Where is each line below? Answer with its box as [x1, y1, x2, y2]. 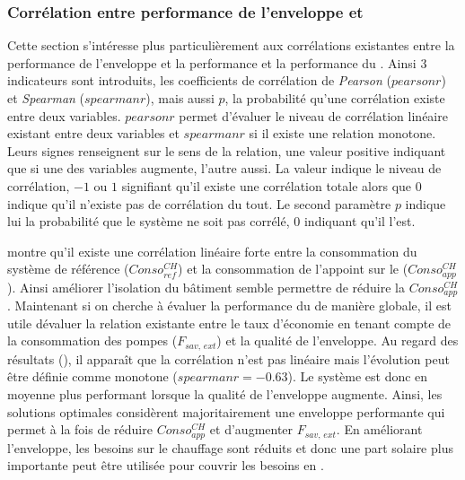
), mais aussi [145, 89, 215, 107]
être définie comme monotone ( [7, 367, 178, 386]
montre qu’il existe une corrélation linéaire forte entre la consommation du [7, 241, 417, 260]
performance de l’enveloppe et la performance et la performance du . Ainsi [7, 53, 417, 72]
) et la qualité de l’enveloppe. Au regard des [216, 331, 459, 350]
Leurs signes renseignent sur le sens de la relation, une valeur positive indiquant [7, 141, 446, 160]
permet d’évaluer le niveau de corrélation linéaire [179, 106, 448, 125]
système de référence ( [7, 259, 129, 278]
